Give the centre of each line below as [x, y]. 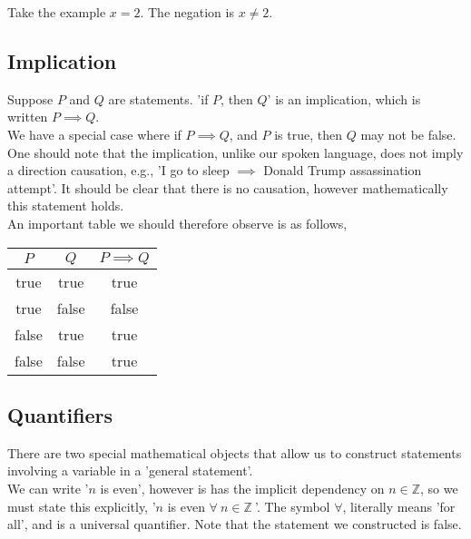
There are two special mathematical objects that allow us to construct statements [235, 452]
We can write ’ [48, 488]
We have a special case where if [94, 134]
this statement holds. [66, 206]
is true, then [308, 134]
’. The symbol [292, 506]
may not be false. [408, 134]
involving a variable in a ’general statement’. [130, 470]
